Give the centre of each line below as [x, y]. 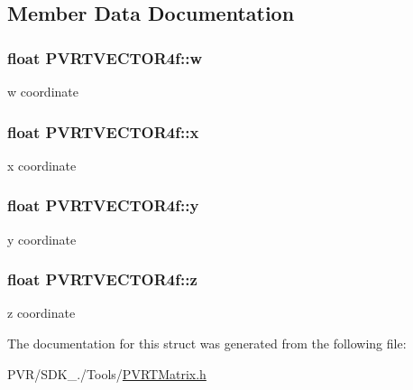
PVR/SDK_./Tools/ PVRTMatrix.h [107, 373]
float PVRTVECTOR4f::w [105, 57]
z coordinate [41, 313]
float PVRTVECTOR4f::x [103, 131]
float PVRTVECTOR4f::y [103, 205]
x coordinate [42, 165]
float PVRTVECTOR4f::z [102, 279]
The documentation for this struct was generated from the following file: [207, 344]
